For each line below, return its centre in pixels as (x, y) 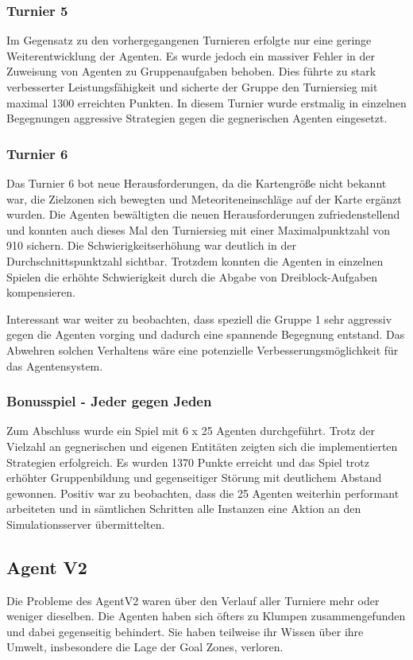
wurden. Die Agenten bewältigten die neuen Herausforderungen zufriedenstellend (203, 214)
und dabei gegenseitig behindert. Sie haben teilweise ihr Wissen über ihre (185, 631)
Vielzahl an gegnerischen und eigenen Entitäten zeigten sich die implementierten (202, 446)
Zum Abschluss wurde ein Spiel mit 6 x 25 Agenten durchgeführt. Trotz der (191, 431)
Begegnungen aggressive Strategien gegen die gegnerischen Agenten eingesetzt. (197, 118)
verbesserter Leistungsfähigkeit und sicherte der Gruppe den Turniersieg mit (192, 87)
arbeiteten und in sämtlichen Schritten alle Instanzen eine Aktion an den (184, 509)
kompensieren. (41, 292)
